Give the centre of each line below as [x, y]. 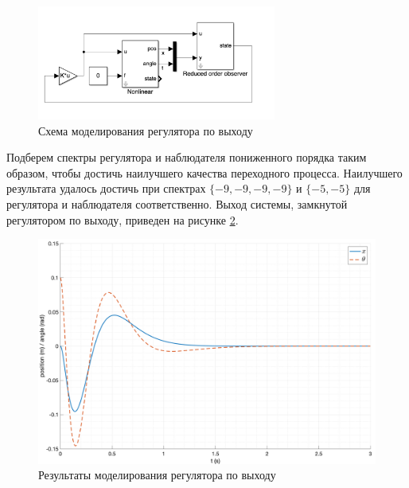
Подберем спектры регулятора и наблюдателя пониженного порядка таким [187, 157]
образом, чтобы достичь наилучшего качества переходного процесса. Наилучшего [204, 172]
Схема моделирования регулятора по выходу [146, 130]
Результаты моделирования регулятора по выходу [157, 475]
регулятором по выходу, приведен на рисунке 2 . [123, 219]
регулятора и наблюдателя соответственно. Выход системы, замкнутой [177, 203]
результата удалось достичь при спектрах [106, 188]
